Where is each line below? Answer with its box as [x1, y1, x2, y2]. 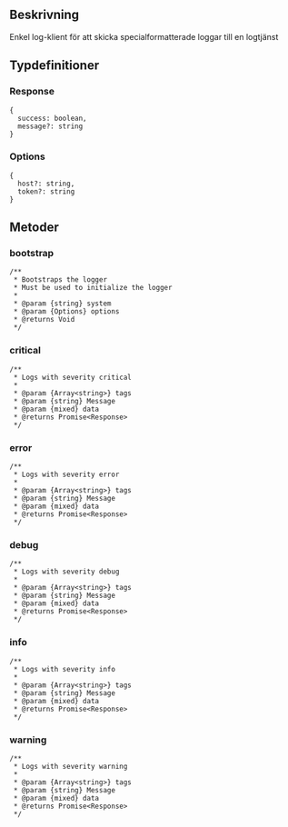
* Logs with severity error [13, 470, 120, 480]
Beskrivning [9, 7, 80, 23]
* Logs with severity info [13, 664, 116, 673]
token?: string [17, 186, 75, 196]
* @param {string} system [13, 299, 112, 308]
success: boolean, [17, 114, 88, 123]
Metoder [9, 220, 59, 235]
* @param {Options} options [13, 307, 120, 316]
